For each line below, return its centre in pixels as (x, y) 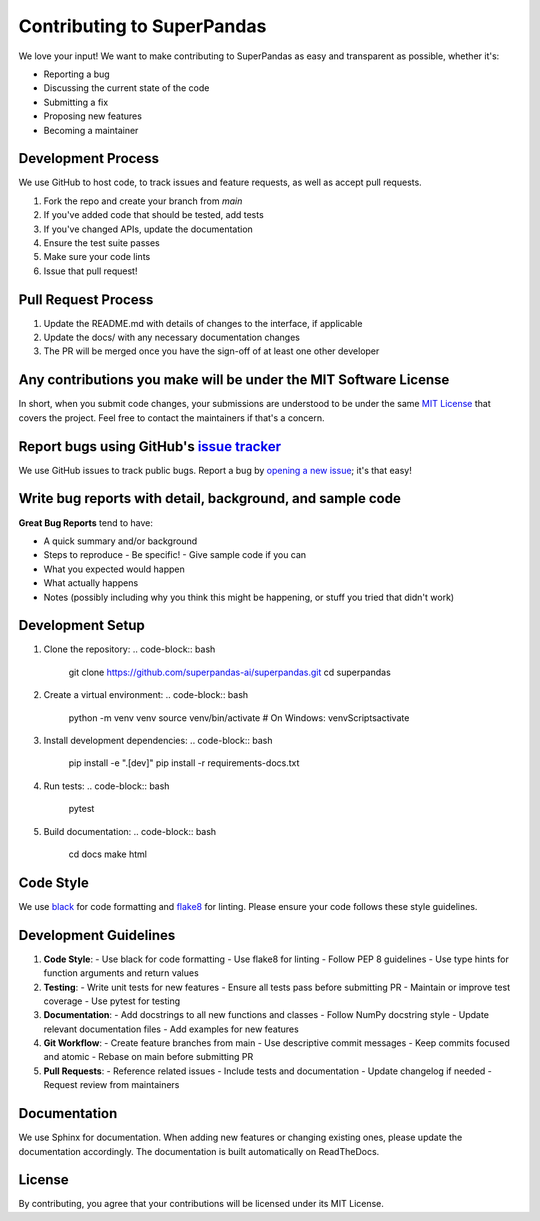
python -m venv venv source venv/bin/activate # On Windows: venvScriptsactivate (239, 717)
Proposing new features (92, 116)
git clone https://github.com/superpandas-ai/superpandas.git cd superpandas (230, 672)
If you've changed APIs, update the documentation (148, 229)
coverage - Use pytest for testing (112, 1001)
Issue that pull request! (90, 271)
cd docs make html (107, 854)
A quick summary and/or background (120, 541)
